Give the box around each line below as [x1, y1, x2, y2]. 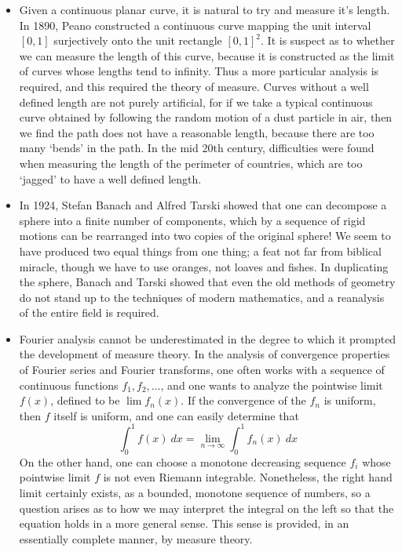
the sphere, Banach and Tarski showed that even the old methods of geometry [19, 274, 396, 290]
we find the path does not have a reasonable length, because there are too [19, 124, 375, 140]
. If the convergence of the [181, 392, 306, 409]
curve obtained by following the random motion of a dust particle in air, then [19, 109, 393, 125]
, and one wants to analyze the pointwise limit [160, 376, 383, 393]
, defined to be [50, 392, 120, 409]
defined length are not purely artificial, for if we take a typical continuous [19, 93, 373, 110]
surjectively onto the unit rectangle [53, 32, 222, 49]
